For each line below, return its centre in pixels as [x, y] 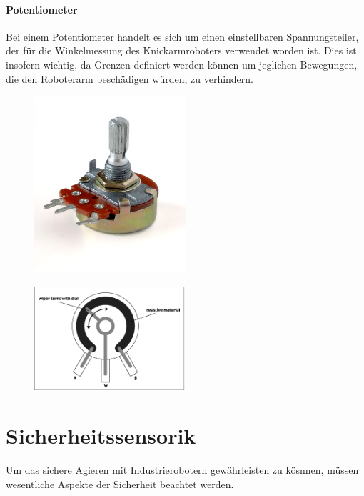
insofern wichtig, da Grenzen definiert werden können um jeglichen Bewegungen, [182, 64]
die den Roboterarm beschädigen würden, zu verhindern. [130, 78]
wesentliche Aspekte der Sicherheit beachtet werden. [120, 484]
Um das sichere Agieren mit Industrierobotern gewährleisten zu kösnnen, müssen [182, 470]
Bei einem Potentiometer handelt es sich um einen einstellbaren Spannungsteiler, [182, 36]
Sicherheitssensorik [101, 436]
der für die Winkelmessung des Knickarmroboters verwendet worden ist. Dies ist [181, 50]
